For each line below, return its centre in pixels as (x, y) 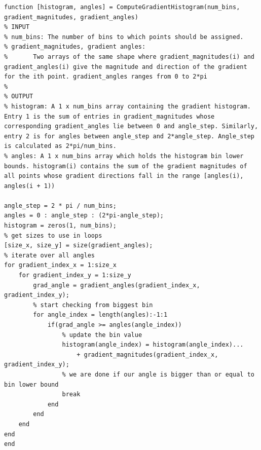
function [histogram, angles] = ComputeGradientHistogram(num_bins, (122, 7)
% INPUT (17, 27)
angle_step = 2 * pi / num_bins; (60, 205)
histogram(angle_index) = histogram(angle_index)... (153, 345)
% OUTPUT (19, 97)
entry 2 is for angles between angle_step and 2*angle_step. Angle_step (129, 136)
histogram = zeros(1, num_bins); (60, 226)
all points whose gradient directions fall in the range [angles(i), (124, 176)
